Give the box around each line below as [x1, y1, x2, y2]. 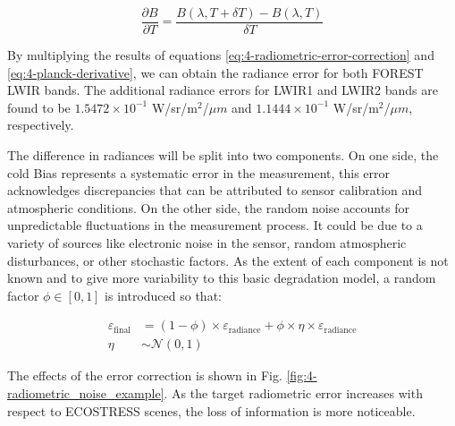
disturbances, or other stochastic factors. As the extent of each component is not [7, 251, 449, 269]
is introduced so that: [105, 285, 222, 304]
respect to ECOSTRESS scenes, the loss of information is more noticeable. [7, 401, 416, 420]
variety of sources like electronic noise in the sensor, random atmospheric [7, 234, 407, 251]
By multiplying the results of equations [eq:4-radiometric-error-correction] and [7, 46, 434, 64]
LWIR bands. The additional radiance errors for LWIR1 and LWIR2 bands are [7, 81, 438, 99]
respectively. [7, 115, 74, 134]
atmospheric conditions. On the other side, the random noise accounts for [7, 198, 410, 217]
